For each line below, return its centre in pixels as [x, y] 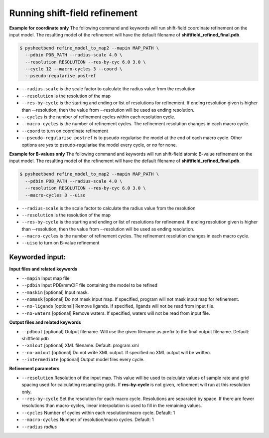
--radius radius [39, 427]
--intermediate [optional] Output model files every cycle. [83, 360]
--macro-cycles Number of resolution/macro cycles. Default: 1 [88, 420]
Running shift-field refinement [73, 13]
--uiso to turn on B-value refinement [61, 243]
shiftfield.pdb [35, 338]
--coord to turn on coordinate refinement [65, 131]
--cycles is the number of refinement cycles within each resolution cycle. [98, 117]
